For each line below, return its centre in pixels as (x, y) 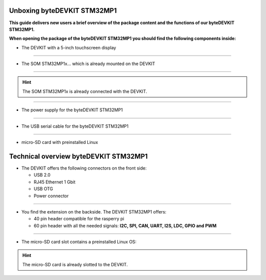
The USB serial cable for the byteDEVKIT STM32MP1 (75, 126)
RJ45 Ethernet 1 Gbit (55, 182)
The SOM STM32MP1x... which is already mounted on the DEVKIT (88, 64)
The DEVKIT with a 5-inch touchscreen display (69, 47)
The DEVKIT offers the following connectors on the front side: (84, 168)
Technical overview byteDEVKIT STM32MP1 (78, 156)
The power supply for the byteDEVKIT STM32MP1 (72, 110)
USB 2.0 (42, 175)
